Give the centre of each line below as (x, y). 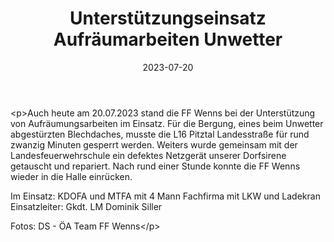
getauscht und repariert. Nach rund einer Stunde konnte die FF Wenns (155, 166)
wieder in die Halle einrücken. (71, 176)
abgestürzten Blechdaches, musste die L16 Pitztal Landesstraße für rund (160, 134)
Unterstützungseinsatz (168, 18)
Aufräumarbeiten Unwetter (168, 39)
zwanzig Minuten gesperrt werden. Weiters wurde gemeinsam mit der (154, 144)
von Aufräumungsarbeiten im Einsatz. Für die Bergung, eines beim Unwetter (167, 123)
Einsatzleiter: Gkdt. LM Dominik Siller (86, 206)
